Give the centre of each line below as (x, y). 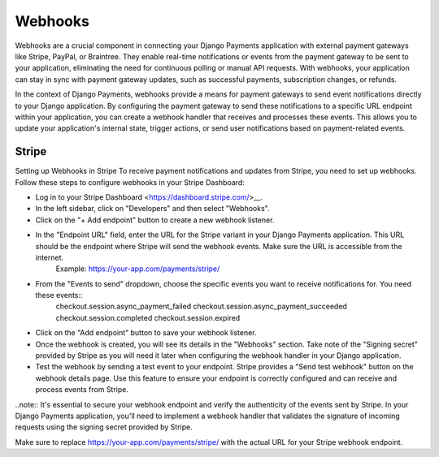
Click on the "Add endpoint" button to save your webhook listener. (146, 333)
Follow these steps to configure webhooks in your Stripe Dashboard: (130, 182)
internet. (50, 257)
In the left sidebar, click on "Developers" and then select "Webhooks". (152, 209)
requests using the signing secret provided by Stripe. (104, 427)
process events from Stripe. (82, 390)
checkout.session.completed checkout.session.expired (148, 317)
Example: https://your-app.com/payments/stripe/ (138, 269)
